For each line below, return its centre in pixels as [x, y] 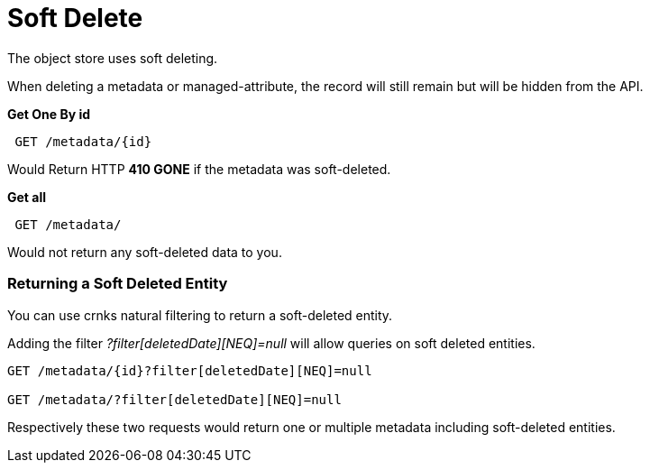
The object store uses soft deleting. [113, 58]
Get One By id [49, 114]
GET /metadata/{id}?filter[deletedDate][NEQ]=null [190, 370]
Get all [27, 197]
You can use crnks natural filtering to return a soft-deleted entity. [200, 315]
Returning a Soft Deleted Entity [118, 284]
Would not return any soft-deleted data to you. [145, 252]
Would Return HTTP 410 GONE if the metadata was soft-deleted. [199, 169]
